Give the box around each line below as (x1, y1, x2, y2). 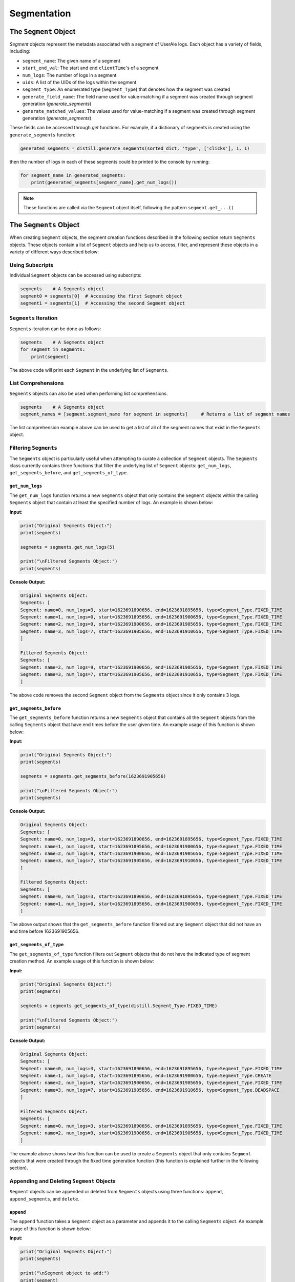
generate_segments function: (9, 131, 76, 138)
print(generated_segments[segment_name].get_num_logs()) (31, 179, 177, 186)
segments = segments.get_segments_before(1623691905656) (20, 773, 166, 779)
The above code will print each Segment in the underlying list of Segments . (9, 367, 169, 373)
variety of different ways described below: (9, 249, 99, 255)
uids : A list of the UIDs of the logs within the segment (22, 79, 137, 86)
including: (9, 48, 31, 54)
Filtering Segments (9, 444, 57, 451)
